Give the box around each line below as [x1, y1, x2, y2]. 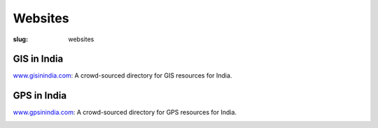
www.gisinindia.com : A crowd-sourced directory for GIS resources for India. [13, 71, 232, 80]
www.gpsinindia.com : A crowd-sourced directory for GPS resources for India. [13, 108, 237, 117]
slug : [13, 35, 28, 43]
